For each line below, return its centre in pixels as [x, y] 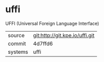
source [16, 35]
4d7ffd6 [43, 43]
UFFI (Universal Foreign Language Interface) [52, 23]
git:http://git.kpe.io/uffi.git [64, 35]
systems [18, 52]
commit [17, 43]
